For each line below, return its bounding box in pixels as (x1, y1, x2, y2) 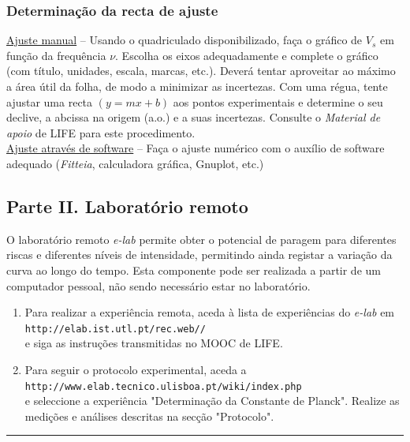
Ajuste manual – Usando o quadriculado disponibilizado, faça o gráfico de (6, 32, 363, 48)
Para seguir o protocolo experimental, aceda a (24, 361, 247, 377)
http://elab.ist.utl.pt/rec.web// (24, 323, 206, 335)
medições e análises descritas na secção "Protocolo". (24, 407, 274, 424)
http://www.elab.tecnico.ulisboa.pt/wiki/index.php (24, 380, 302, 392)
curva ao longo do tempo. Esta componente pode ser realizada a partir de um (6, 261, 381, 278)
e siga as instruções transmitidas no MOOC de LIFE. (24, 335, 283, 351)
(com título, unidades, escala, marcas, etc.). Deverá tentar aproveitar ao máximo (6, 62, 396, 79)
